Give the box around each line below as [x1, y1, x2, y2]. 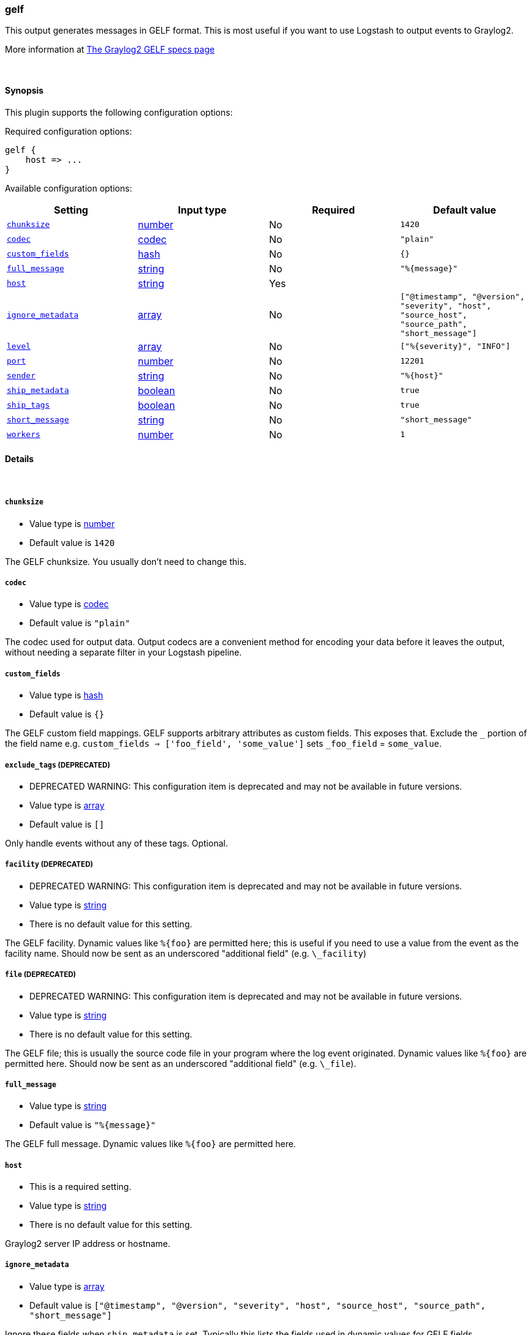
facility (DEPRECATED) [5, 860, 94, 869]
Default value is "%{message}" [29, 1120, 156, 1131]
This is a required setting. [29, 1181, 131, 1192]
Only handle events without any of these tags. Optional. [5, 837, 228, 848]
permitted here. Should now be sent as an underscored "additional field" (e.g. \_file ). [5, 1058, 357, 1069]
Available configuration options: [5, 182, 132, 193]
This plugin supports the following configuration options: [5, 107, 233, 118]
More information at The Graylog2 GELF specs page [5, 44, 215, 55]
